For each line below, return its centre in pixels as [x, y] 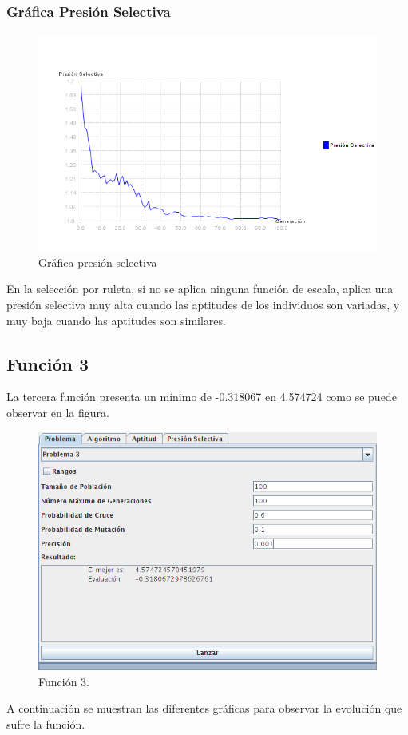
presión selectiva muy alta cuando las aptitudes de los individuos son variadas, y [203, 304]
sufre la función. [46, 723]
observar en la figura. [58, 412]
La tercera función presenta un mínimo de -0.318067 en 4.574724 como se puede [202, 397]
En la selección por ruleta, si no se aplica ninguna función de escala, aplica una [200, 289]
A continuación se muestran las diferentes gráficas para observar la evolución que [204, 708]
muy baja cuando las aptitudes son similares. [116, 320]
